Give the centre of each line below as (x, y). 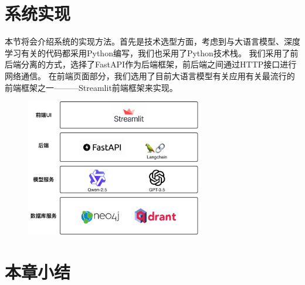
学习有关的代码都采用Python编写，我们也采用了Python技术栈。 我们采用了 (148, 52)
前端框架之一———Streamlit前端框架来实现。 (91, 87)
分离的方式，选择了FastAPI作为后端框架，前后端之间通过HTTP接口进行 (159, 64)
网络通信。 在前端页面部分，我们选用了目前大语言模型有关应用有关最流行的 (150, 75)
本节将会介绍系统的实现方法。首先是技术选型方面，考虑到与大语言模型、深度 (152, 41)
